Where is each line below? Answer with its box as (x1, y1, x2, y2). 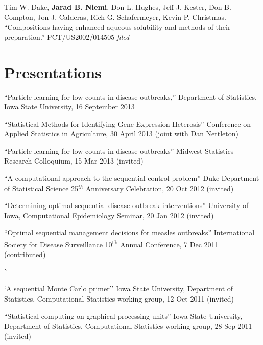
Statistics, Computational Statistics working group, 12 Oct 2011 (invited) (4, 293, 234, 304)
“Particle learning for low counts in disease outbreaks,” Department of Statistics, (4, 91, 257, 102)
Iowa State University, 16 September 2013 (4, 101, 135, 112)
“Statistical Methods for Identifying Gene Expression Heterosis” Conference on (4, 118, 251, 129)
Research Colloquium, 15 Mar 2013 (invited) (4, 155, 144, 166)
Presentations (4, 61, 102, 82)
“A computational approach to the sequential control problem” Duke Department (4, 173, 259, 183)
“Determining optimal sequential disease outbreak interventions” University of (4, 200, 249, 211)
